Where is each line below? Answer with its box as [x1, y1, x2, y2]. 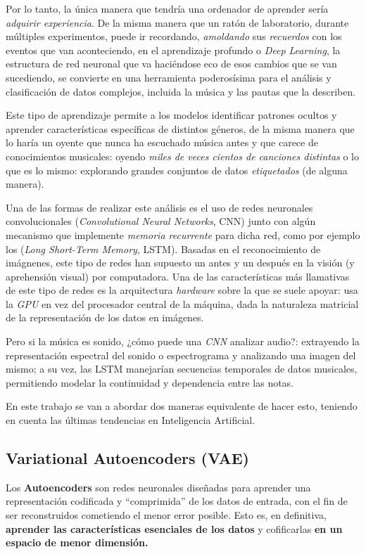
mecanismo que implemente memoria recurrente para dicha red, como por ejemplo [6, 227, 360, 242]
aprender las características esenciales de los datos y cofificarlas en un [6, 521, 343, 536]
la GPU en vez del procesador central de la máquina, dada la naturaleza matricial [6, 296, 359, 311]
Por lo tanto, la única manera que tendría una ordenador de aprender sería [6, 1, 329, 15]
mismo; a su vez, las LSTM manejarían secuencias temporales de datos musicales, [6, 361, 358, 376]
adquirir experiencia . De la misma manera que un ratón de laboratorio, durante [6, 15, 349, 30]
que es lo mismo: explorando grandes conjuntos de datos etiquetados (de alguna [6, 162, 348, 177]
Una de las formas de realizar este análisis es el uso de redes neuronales [6, 200, 313, 214]
